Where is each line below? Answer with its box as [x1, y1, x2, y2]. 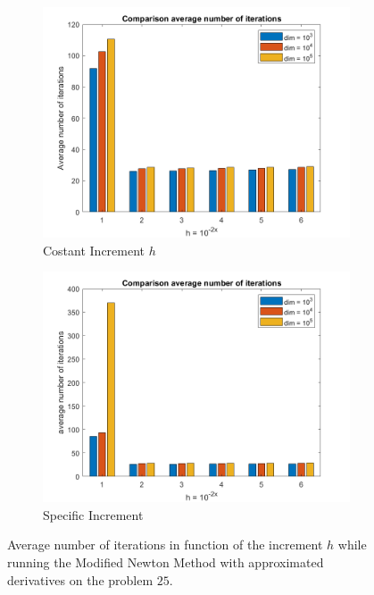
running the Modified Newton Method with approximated [7, 552, 324, 571]
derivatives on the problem [7, 570, 154, 589]
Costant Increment [43, 240, 145, 259]
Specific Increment [43, 505, 144, 524]
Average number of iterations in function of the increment [7, 535, 323, 554]
